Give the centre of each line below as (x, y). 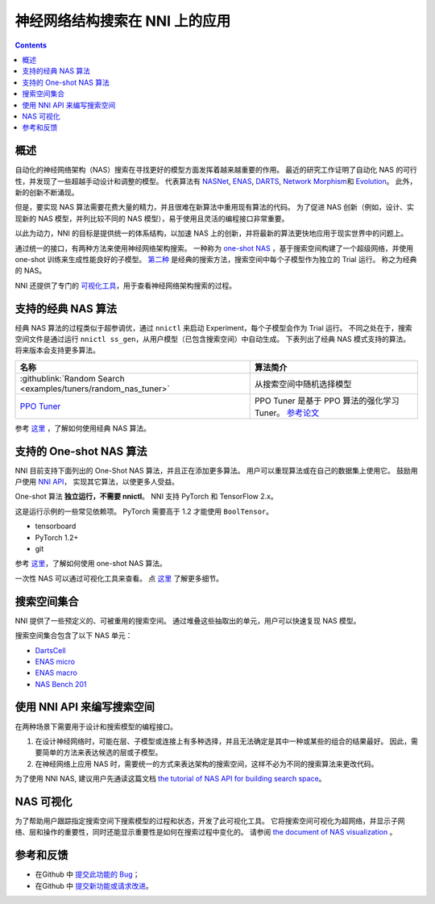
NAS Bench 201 (61, 684)
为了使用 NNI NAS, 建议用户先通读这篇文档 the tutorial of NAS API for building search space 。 (170, 779)
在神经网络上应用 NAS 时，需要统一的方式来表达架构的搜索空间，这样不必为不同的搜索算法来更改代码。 (207, 764)
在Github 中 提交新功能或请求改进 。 (94, 885)
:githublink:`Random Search (72, 378)
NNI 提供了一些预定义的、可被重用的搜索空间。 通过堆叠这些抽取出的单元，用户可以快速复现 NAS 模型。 (188, 620)
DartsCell (50, 650)
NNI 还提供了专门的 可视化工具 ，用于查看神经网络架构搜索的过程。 (126, 285)
